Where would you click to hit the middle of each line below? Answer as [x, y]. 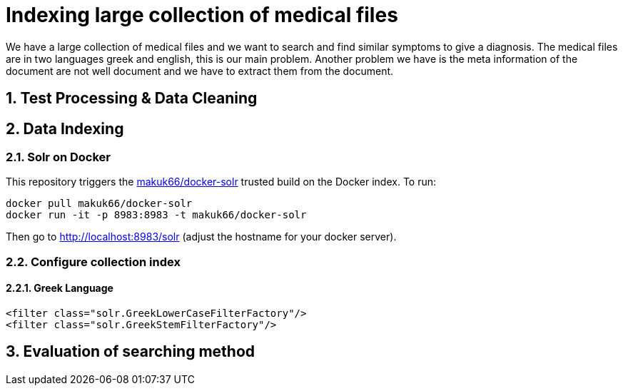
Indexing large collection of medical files [202, 15]
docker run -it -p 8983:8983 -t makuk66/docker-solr [156, 215]
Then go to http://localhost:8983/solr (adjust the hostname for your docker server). [201, 237]
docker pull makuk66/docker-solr [99, 204]
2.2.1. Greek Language [60, 288]
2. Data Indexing [65, 128]
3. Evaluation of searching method [131, 352]
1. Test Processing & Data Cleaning [132, 98]
